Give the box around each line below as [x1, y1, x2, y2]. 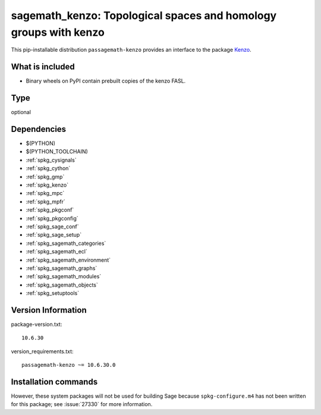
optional [11, 109, 31, 116]
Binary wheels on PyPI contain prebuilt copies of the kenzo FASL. [26, 77, 186, 84]
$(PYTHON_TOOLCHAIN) [26, 148, 89, 155]
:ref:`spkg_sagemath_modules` [26, 273, 102, 280]
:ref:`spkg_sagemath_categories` [26, 240, 106, 247]
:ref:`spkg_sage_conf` [26, 223, 80, 230]
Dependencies [11, 124, 67, 134]
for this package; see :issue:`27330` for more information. [11, 401, 153, 408]
